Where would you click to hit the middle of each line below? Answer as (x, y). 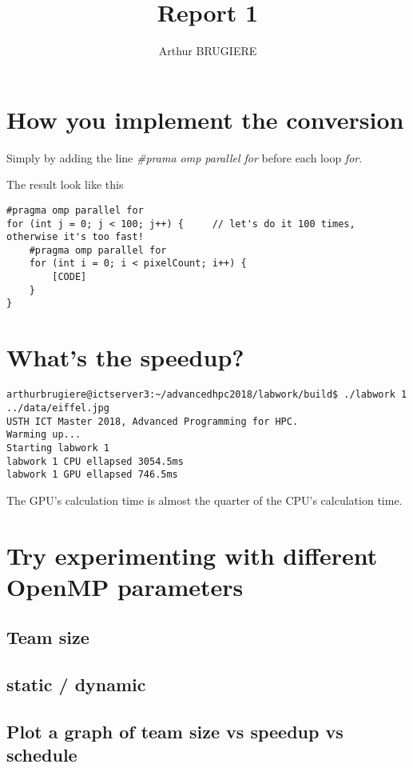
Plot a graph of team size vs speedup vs (175, 731)
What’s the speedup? (125, 357)
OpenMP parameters (125, 586)
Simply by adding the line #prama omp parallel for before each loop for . (185, 157)
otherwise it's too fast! (75, 237)
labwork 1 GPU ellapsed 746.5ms (92, 475)
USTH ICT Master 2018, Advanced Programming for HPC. (153, 421)
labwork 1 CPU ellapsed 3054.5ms (95, 461)
